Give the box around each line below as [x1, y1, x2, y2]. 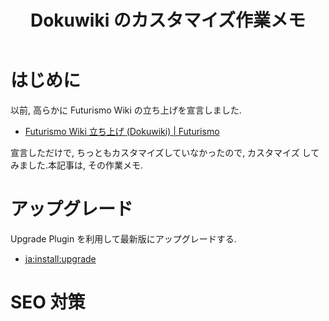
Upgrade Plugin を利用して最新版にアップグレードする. [10, 232, 237, 245]
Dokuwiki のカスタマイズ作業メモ [29, 9, 307, 32]
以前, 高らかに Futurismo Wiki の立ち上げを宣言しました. [10, 104, 242, 116]
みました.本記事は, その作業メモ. [10, 159, 144, 171]
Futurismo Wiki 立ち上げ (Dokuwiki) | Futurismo [24, 125, 220, 137]
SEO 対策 [10, 291, 86, 314]
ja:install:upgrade [24, 252, 97, 265]
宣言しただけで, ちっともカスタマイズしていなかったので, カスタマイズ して [10, 146, 320, 158]
